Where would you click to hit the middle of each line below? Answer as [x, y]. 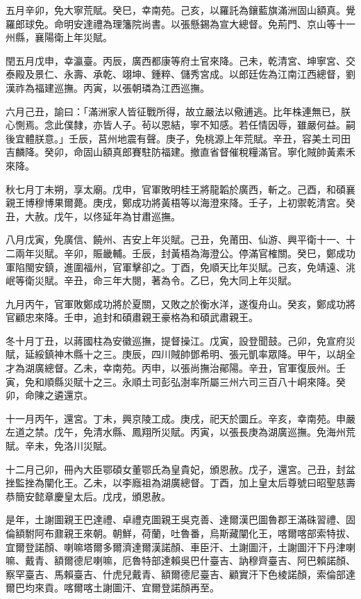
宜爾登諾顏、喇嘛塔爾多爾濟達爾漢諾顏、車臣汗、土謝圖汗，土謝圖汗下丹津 [176, 547]
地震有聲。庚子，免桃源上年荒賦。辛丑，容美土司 [229, 138]
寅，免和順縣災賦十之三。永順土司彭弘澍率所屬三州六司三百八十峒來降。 [171, 381]
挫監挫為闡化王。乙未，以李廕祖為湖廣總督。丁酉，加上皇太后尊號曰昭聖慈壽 [180, 483]
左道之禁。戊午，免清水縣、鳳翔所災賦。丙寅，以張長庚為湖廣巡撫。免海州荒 [180, 432]
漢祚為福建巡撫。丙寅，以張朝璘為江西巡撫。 [108, 87]
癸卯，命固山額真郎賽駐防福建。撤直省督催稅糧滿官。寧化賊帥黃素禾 [200, 152]
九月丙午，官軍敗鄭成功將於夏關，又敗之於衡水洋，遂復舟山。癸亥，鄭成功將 [180, 303]
